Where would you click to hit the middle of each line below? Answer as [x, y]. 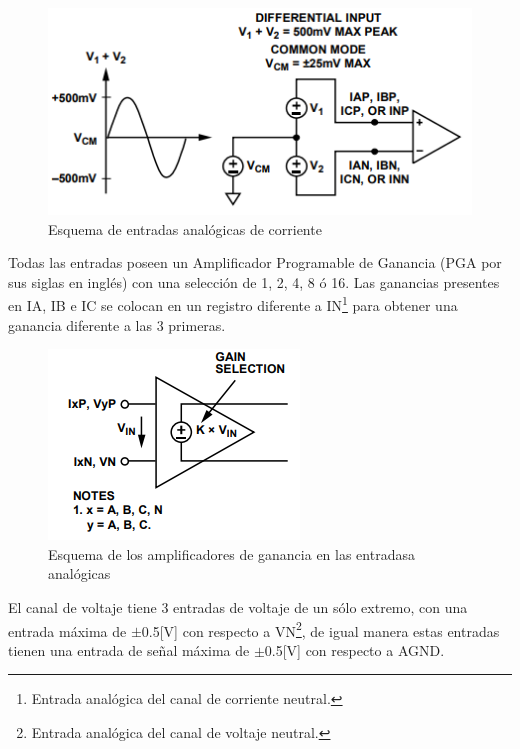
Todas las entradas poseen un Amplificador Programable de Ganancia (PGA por [255, 262]
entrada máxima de [67, 630]
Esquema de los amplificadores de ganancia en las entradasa [231, 553]
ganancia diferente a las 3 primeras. [117, 324]
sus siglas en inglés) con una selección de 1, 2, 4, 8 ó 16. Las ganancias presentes [254, 281]
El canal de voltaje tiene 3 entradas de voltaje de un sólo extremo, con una [238, 607]
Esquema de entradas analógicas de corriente [185, 228]
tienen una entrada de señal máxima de [129, 649]
